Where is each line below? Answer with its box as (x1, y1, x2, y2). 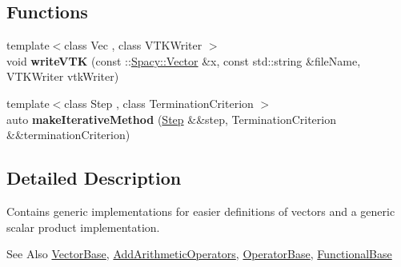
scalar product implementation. (6, 218, 160, 235)
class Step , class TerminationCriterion (64, 94, 254, 111)
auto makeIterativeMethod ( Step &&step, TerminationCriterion (6, 110, 336, 127)
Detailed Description (6, 165, 182, 190)
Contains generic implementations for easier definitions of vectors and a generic (6, 202, 395, 219)
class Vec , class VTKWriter (64, 37, 203, 54)
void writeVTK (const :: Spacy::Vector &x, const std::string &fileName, (6, 52, 361, 69)
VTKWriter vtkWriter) (6, 68, 119, 85)
